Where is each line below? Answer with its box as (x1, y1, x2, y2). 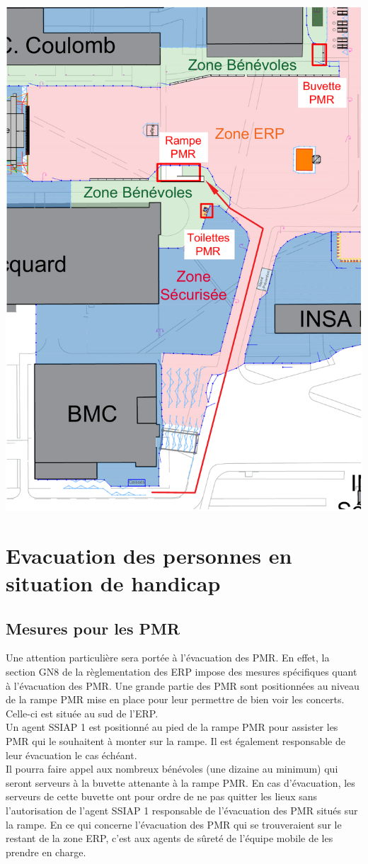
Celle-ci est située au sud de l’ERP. (6, 705, 159, 720)
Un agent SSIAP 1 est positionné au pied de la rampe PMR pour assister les (6, 720, 338, 734)
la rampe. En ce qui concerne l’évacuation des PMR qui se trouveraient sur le (6, 817, 342, 831)
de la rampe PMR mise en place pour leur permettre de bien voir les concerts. (6, 692, 345, 707)
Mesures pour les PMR (6, 617, 180, 639)
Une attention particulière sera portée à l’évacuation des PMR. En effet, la (6, 650, 330, 665)
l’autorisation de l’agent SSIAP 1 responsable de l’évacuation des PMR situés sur (6, 803, 358, 818)
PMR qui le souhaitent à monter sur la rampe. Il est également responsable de (6, 734, 346, 749)
